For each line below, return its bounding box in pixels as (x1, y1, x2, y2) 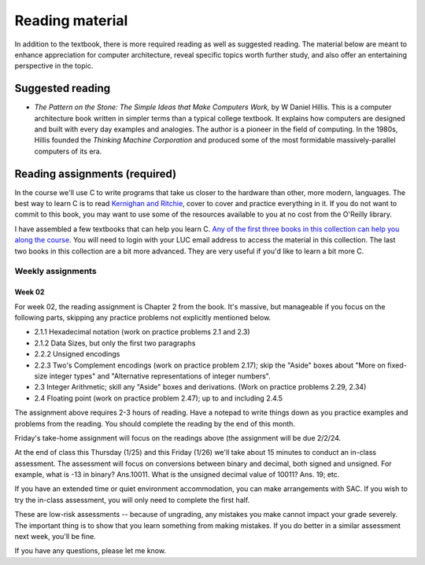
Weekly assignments (14, 266, 98, 277)
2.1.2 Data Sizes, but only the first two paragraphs (34, 338, 196, 348)
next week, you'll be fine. (14, 532, 96, 541)
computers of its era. (34, 146, 102, 156)
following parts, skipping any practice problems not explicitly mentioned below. (14, 313, 272, 322)
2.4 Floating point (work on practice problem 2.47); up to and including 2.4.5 (34, 393, 283, 403)
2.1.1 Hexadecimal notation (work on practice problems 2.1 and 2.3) (34, 327, 251, 337)
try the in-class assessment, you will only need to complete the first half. (14, 495, 250, 504)
